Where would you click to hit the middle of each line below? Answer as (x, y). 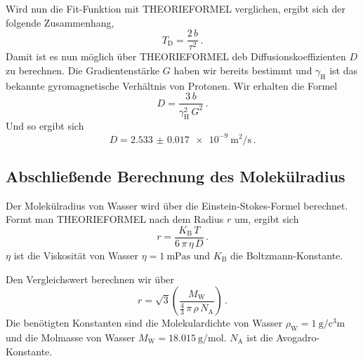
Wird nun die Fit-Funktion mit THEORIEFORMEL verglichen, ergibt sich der (176, 8)
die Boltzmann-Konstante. (287, 255)
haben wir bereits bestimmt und (243, 70)
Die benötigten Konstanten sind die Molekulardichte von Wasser (144, 323)
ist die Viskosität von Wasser (76, 255)
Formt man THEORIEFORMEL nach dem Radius (115, 219)
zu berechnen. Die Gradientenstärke (83, 70)
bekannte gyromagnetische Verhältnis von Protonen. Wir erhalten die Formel (172, 85)
